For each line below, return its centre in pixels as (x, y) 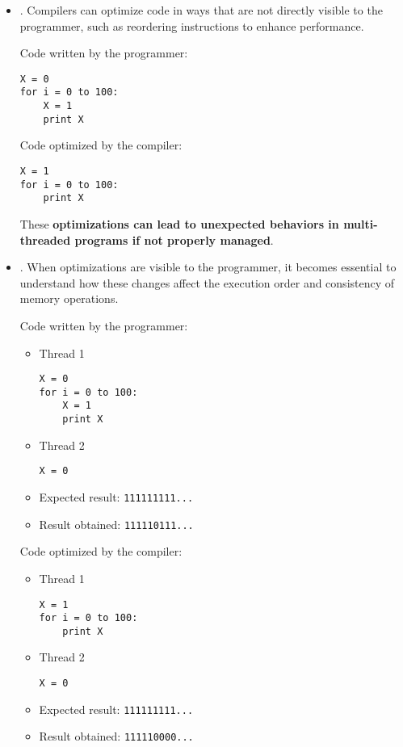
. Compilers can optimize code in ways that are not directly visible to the (201, 10)
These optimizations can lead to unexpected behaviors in (179, 223)
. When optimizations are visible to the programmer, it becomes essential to (208, 267)
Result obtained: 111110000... (116, 736)
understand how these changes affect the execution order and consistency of (207, 282)
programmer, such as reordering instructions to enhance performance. (192, 25)
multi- (361, 223)
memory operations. (69, 298)
